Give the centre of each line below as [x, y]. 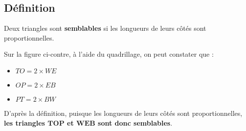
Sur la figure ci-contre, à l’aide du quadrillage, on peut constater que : [109, 54]
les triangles [24, 122]
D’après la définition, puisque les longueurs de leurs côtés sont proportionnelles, [123, 113]
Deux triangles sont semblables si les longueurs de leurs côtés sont [105, 28]
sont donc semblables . [135, 122]
